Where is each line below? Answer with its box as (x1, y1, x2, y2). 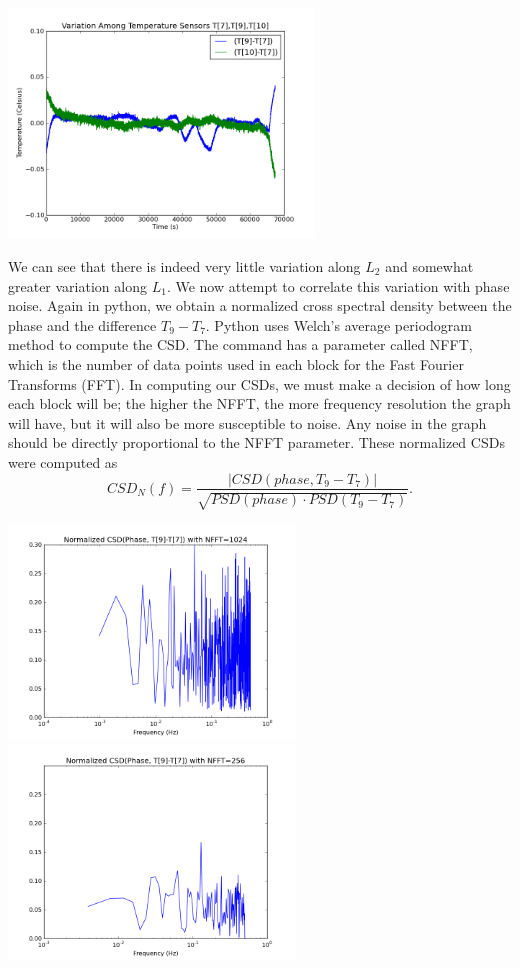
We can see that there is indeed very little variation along (8, 255, 361, 276)
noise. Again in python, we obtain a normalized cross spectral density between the (8, 295, 512, 316)
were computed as (8, 451, 118, 472)
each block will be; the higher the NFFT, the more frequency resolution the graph (8, 393, 511, 414)
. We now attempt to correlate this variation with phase (166, 275, 510, 296)
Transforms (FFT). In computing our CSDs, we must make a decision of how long (8, 373, 511, 394)
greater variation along (8, 275, 147, 296)
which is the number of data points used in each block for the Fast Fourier (8, 353, 464, 374)
